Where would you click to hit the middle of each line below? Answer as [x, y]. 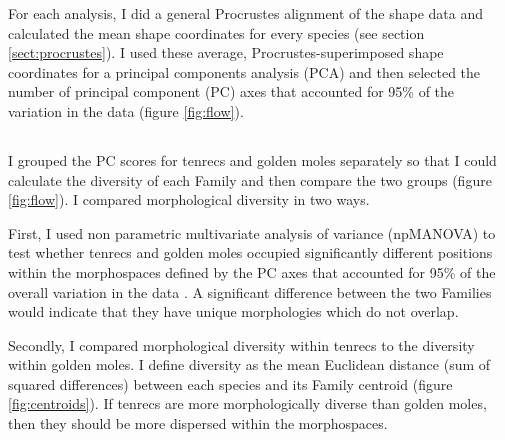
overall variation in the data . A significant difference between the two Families [250, 291]
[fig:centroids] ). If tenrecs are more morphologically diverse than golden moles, [247, 403]
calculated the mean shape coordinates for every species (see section [216, 32]
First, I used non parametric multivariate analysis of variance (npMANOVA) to [252, 232]
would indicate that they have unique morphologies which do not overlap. [233, 311]
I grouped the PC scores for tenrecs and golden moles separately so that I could [252, 159]
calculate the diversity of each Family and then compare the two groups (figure [250, 179]
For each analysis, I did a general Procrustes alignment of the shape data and [245, 13]
